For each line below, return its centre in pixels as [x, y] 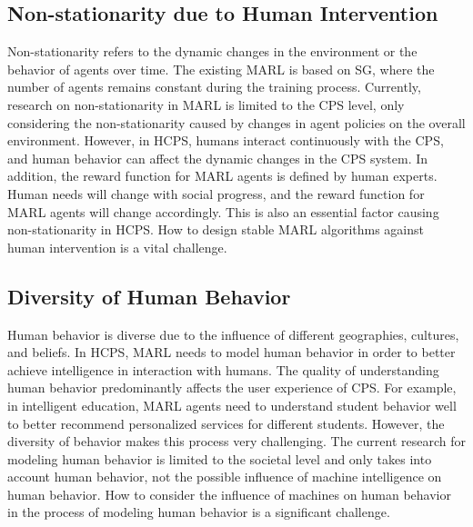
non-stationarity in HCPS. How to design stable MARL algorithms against [216, 229]
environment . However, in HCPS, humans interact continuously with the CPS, [226, 140]
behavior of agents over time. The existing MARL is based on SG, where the [221, 69]
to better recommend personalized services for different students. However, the [226, 423]
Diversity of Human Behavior [149, 296]
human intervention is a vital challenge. [117, 247]
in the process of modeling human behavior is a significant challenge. [199, 512]
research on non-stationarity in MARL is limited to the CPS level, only [206, 104]
